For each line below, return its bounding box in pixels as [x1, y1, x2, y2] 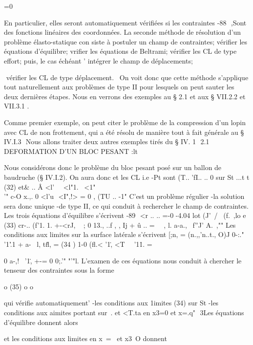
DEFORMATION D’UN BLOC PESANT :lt [4, 146, 138, 156]
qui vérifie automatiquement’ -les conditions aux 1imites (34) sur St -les [4, 298, 219, 308]
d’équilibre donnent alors [4, 317, 78, 327]
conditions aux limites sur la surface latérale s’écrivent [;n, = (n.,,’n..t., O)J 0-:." [4, 229, 244, 239]
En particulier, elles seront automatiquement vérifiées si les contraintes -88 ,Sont [4, 17, 247, 27]
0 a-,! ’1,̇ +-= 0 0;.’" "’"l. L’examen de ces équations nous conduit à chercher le [4, 255, 242, 265]
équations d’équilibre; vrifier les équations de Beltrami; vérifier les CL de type [4, 46, 237, 56]
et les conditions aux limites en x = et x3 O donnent [4, 333, 167, 344]
